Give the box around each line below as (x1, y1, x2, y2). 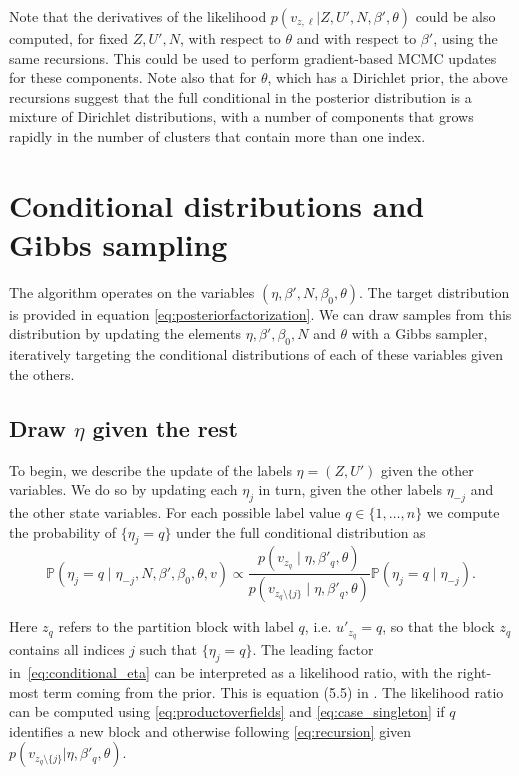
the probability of (9, 521, 117, 542)
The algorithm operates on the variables (9, 281, 255, 302)
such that (139, 639, 198, 660)
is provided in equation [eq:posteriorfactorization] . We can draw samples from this (9, 303, 512, 324)
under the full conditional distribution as (176, 521, 426, 542)
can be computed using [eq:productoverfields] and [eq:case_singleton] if (9, 701, 445, 722)
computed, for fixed (9, 28, 129, 48)
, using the (433, 28, 498, 48)
